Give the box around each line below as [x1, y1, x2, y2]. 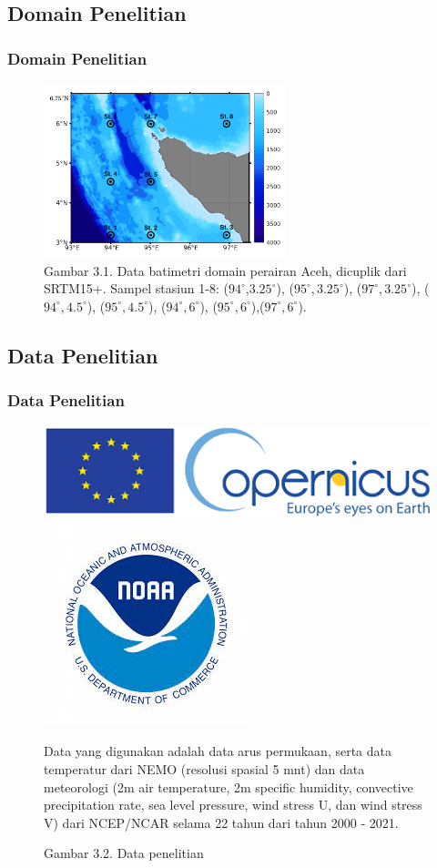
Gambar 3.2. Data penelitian [44, 843, 204, 863]
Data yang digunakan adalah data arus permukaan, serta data [44, 741, 392, 761]
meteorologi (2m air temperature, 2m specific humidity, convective [44, 777, 413, 796]
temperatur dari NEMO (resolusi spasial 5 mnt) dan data [44, 759, 365, 778]
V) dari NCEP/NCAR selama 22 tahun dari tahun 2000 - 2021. [44, 812, 399, 832]
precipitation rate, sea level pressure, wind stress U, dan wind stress [44, 795, 422, 814]
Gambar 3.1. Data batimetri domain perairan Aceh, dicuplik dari [44, 260, 407, 280]
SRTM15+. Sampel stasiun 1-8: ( [44, 279, 229, 298]
